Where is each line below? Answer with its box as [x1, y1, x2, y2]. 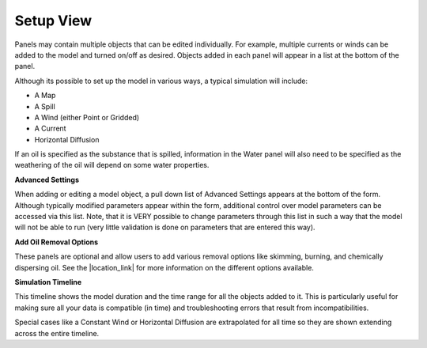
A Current [34, 123, 66, 134]
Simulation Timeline [14, 277, 82, 286]
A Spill [34, 101, 55, 111]
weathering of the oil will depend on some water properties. [14, 161, 210, 170]
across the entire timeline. [14, 328, 100, 338]
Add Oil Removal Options [14, 237, 99, 247]
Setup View [14, 12, 93, 29]
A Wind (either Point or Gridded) [34, 112, 140, 122]
